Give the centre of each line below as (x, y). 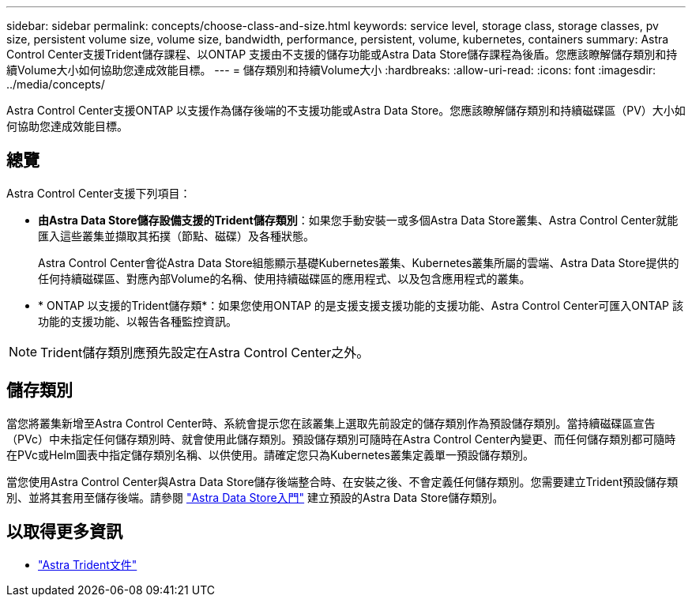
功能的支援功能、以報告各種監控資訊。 (137, 321)
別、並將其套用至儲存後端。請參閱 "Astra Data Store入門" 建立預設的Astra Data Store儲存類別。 (255, 497)
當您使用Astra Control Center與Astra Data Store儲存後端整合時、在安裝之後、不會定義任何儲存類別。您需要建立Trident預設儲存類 (342, 481)
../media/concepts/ (56, 84)
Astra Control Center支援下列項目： (99, 193)
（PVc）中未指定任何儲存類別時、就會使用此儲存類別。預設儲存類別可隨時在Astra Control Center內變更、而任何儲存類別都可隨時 (341, 439)
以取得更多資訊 (64, 532)
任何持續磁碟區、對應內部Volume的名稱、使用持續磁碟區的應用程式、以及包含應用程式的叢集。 (284, 278)
